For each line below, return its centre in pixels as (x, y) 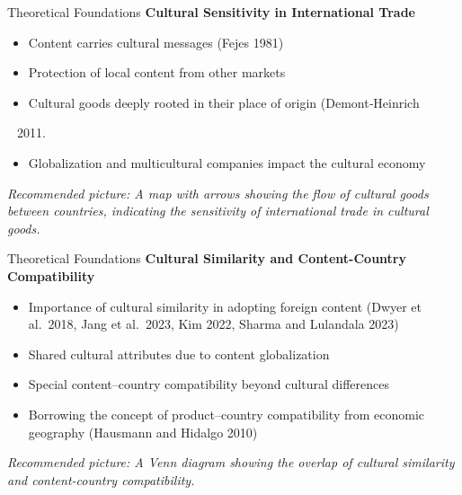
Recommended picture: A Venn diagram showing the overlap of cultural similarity (231, 462)
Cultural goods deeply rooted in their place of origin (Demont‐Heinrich (224, 102)
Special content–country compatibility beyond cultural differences (209, 384)
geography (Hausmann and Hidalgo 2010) (143, 432)
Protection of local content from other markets (157, 72)
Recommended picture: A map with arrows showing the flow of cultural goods (218, 193)
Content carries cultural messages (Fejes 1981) (156, 42)
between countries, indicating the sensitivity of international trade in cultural (218, 211)
